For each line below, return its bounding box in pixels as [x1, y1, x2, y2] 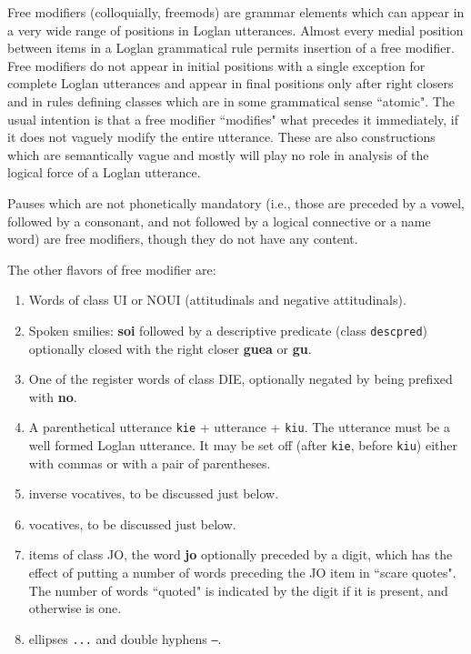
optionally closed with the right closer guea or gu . [28, 338, 312, 357]
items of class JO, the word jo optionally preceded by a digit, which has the [28, 545, 453, 564]
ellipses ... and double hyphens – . [28, 629, 222, 648]
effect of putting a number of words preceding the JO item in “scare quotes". [28, 563, 456, 582]
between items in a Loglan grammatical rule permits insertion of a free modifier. [7, 38, 455, 57]
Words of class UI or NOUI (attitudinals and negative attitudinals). [28, 290, 406, 309]
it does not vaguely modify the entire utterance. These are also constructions [7, 127, 436, 146]
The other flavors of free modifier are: [7, 259, 216, 278]
